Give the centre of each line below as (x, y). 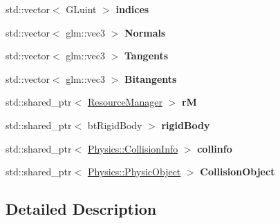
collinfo (215, 148)
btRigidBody (115, 125)
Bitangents (150, 78)
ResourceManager (125, 102)
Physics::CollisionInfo (133, 148)
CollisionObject (237, 172)
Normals (145, 32)
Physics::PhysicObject (134, 172)
